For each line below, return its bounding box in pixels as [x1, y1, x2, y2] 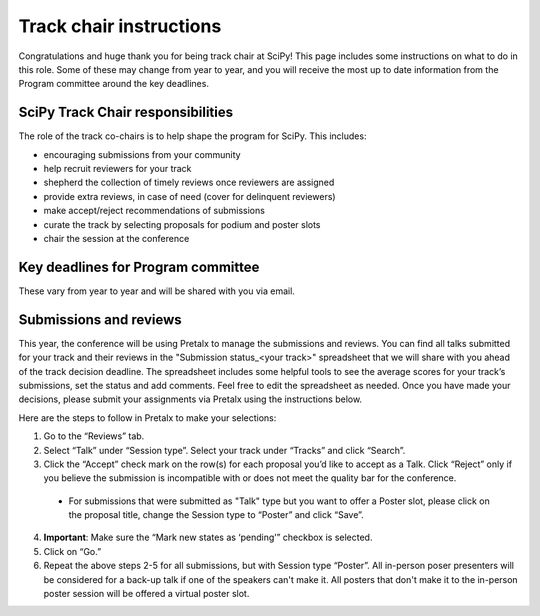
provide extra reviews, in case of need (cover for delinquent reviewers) [43, 190, 336, 202]
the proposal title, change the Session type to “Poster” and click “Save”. [68, 509, 364, 521]
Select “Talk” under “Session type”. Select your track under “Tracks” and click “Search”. [43, 444, 406, 456]
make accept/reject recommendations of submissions [43, 205, 265, 217]
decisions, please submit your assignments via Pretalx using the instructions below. [18, 393, 363, 405]
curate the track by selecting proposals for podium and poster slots [43, 218, 321, 230]
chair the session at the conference [43, 232, 190, 244]
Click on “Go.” [43, 545, 102, 557]
